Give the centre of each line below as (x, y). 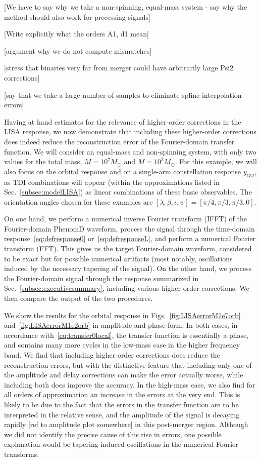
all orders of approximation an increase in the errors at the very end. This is (122, 394)
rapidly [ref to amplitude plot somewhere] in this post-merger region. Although (126, 424)
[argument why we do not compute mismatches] (78, 50)
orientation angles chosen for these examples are (79, 201)
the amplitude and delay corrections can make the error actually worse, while (124, 375)
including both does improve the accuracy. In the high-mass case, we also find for (130, 384)
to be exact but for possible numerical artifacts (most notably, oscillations (118, 258)
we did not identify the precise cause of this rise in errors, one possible (113, 434)
